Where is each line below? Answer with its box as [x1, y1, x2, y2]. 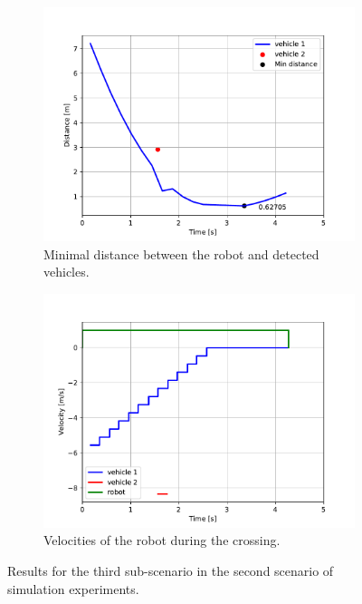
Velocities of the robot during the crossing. [43, 531, 281, 550]
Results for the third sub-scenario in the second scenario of [7, 560, 334, 580]
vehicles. [43, 262, 90, 281]
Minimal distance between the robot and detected [43, 244, 319, 263]
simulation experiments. [7, 579, 139, 598]
